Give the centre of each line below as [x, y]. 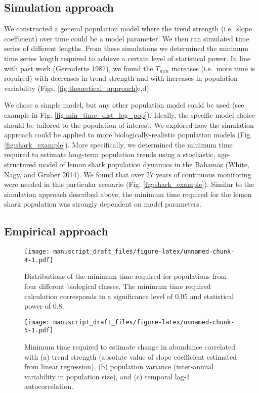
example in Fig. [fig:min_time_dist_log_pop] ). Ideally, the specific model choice [130, 114]
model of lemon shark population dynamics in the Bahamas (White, [144, 164]
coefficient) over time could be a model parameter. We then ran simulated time [127, 38]
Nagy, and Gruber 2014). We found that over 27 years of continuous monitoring [128, 174]
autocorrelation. [49, 386]
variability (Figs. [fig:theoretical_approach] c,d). [78, 88]
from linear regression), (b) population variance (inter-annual [119, 366]
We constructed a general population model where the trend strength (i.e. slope [128, 29]
